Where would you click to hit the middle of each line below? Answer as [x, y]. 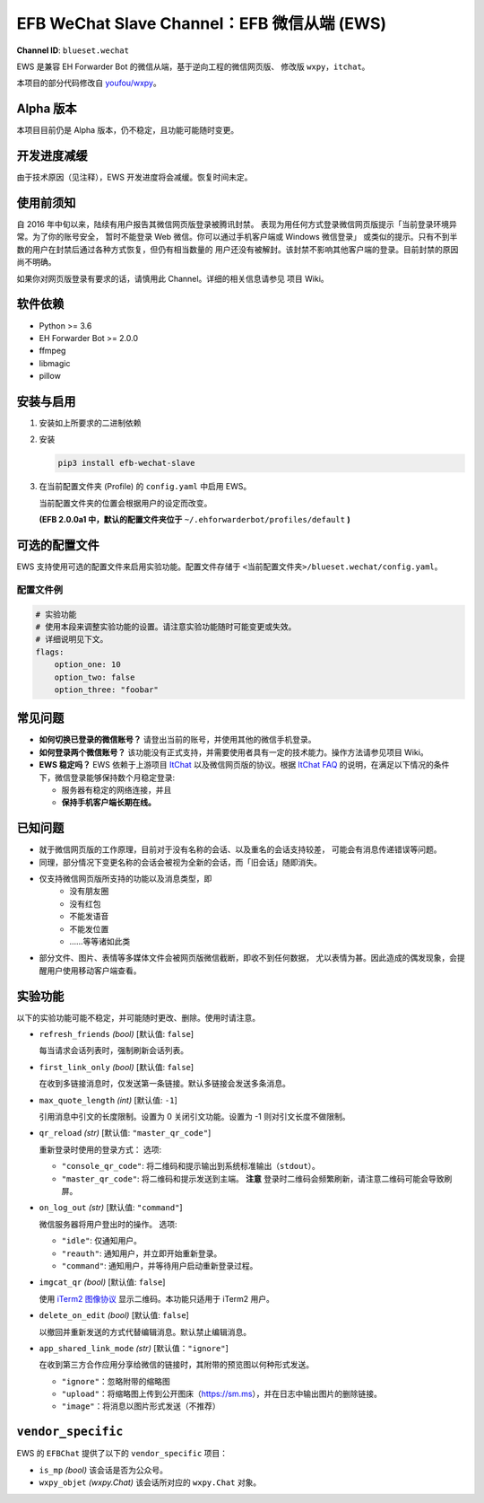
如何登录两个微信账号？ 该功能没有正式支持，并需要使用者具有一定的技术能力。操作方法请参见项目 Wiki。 [234, 752]
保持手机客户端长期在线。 [108, 803]
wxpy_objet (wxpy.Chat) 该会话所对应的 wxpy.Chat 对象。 [150, 1482]
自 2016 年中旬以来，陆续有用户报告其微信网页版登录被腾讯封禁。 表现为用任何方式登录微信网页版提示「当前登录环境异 [237, 224]
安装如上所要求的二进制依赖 [90, 423]
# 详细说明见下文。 [72, 639]
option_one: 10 [87, 665]
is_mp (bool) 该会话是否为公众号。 [104, 1470]
